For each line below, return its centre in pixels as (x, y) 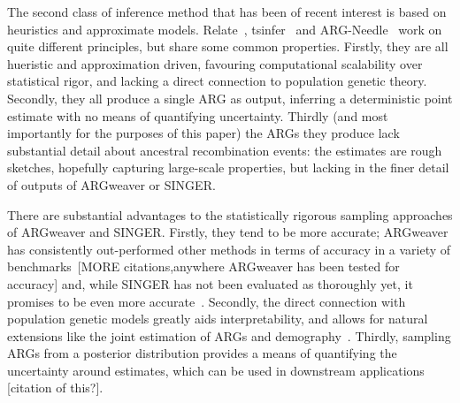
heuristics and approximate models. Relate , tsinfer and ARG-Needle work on (225, 29)
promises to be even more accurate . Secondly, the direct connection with (207, 301)
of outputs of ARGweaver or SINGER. (111, 184)
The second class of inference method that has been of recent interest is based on (227, 11)
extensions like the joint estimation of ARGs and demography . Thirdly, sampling (229, 335)
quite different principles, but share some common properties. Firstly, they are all (228, 46)
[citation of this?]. (55, 388)
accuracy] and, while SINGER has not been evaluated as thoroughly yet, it (210, 283)
